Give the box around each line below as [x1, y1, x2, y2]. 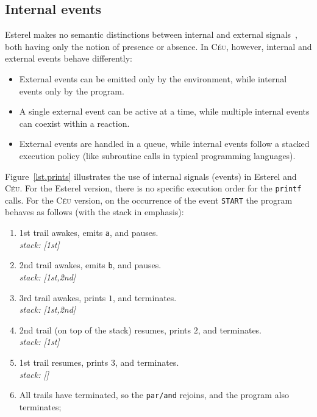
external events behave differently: [5, 52, 132, 65]
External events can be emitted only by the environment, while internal [19, 72, 287, 85]
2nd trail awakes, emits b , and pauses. [19, 258, 162, 271]
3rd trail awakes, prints [19, 291, 106, 304]
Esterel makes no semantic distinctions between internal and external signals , [5, 28, 297, 41]
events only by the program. [19, 84, 124, 97]
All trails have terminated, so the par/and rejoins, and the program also [19, 388, 290, 401]
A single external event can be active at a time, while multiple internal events [19, 105, 310, 118]
